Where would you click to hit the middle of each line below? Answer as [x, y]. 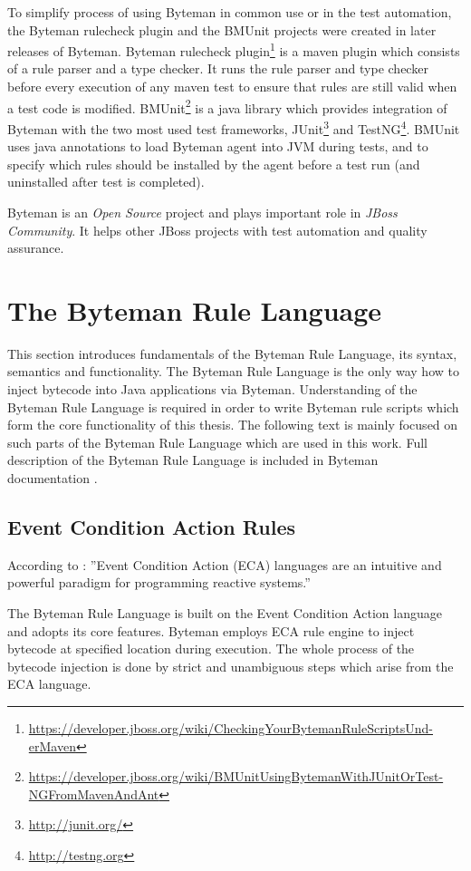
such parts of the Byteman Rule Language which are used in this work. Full [217, 442]
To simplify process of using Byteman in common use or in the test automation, [230, 12]
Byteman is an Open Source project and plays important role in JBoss [202, 212]
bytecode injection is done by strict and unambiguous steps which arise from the [231, 666]
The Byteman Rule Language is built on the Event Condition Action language [225, 612]
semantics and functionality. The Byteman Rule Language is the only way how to [233, 371]
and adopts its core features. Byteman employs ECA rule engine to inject [211, 630]
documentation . [53, 477]
